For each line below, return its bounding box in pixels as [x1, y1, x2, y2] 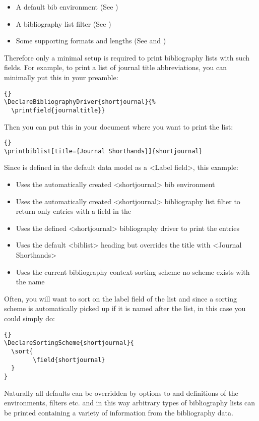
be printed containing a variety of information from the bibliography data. [4, 407, 233, 417]
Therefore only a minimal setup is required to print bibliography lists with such [4, 52, 250, 63]
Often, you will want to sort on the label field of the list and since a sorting [4, 293, 237, 304]
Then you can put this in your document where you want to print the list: [4, 121, 233, 132]
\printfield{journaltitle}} [11, 106, 105, 114]
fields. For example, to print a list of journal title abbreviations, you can [4, 62, 227, 73]
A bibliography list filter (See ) [16, 18, 111, 29]
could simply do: [4, 313, 55, 323]
